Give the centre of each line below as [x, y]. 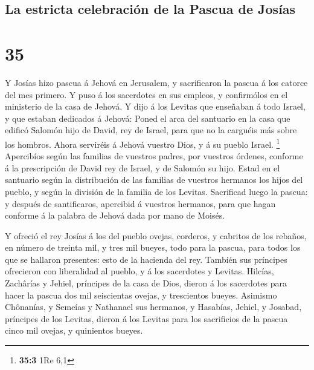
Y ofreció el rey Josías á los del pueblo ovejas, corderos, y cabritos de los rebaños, [156, 235]
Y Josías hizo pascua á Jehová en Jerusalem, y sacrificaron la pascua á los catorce [156, 82]
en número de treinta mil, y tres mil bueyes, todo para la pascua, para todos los [153, 247]
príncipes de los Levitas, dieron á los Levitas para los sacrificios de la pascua [146, 318]
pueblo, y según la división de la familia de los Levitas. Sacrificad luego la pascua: [156, 191]
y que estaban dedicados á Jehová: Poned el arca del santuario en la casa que [148, 118]
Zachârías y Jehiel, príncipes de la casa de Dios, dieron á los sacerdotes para [146, 283]
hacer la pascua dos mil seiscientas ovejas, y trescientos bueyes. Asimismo [141, 295]
